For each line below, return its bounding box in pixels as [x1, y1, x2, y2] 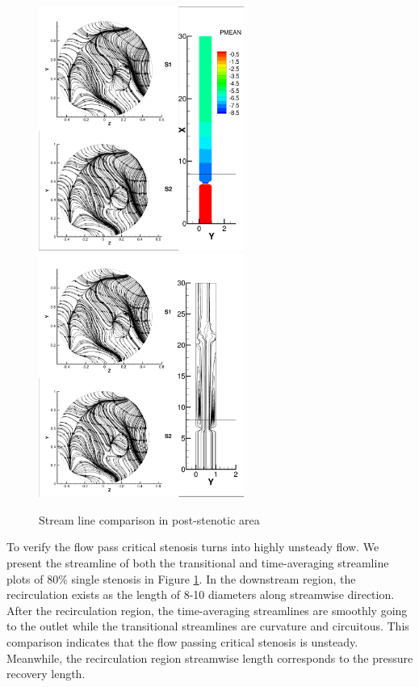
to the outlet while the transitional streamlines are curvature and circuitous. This [6, 617, 409, 634]
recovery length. [6, 665, 86, 682]
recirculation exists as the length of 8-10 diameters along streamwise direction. [6, 586, 395, 603]
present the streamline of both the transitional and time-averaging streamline [6, 554, 389, 571]
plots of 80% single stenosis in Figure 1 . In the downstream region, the [6, 570, 356, 587]
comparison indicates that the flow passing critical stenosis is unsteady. [6, 633, 358, 650]
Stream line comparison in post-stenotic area [39, 511, 260, 528]
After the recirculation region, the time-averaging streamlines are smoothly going [6, 601, 408, 618]
